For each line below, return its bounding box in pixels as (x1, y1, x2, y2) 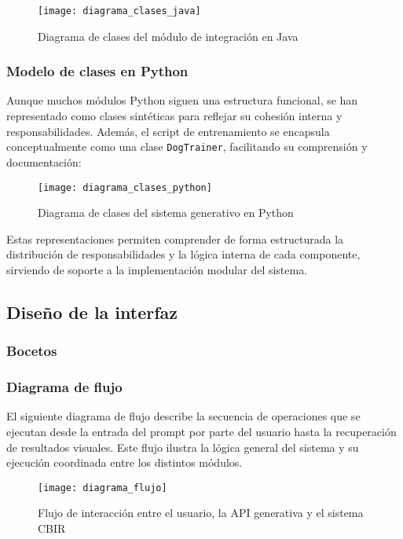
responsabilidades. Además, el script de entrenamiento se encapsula (6, 123, 330, 139)
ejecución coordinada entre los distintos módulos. (6, 454, 243, 471)
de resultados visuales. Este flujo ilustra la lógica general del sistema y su (6, 438, 359, 455)
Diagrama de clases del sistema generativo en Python (38, 204, 294, 221)
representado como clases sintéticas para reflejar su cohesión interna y (6, 108, 343, 124)
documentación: (6, 153, 82, 170)
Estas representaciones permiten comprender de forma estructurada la (6, 230, 344, 247)
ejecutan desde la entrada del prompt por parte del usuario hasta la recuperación (6, 423, 397, 439)
